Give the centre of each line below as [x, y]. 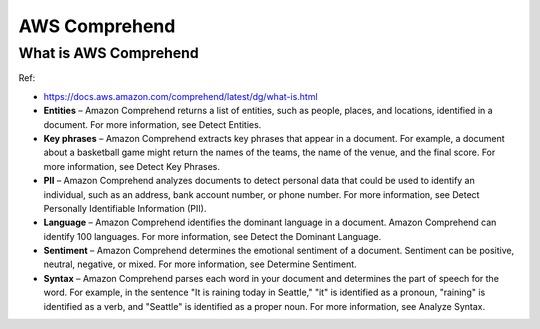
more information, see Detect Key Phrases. [131, 166]
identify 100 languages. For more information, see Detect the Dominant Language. [212, 236]
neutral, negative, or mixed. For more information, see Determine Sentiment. [200, 264]
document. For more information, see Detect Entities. [152, 124]
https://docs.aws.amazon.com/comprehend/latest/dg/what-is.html [181, 96]
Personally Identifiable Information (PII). [125, 208]
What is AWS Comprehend [108, 53]
